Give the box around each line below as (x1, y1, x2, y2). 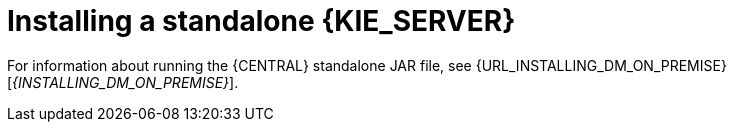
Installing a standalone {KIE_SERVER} (7, 4, 516, 38)
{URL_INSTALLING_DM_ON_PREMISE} (475, 56, 727, 74)
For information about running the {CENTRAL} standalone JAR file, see (7, 56, 472, 74)
